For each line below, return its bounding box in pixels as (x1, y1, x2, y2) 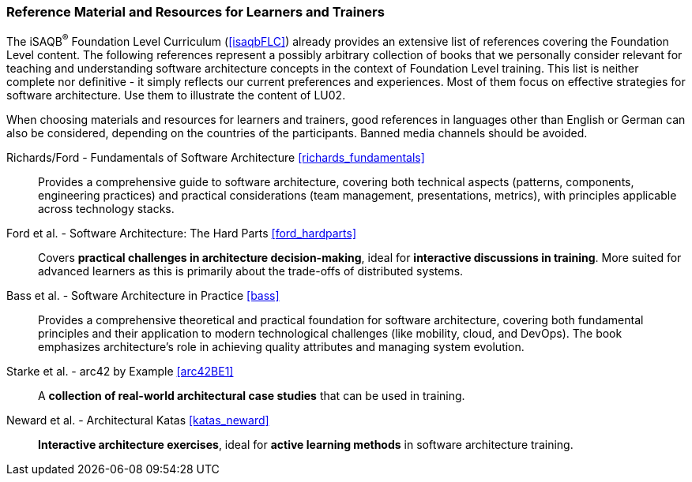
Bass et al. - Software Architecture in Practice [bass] (6, 289, 280, 303)
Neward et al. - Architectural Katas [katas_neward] (6, 413, 269, 428)
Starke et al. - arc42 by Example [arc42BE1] (6, 364, 234, 379)
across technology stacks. (38, 202, 175, 216)
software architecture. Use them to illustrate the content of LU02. (6, 88, 346, 103)
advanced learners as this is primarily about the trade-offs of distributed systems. (38, 264, 464, 278)
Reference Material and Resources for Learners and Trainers (6, 4, 385, 20)
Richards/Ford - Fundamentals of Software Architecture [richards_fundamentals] (6, 151, 425, 165)
